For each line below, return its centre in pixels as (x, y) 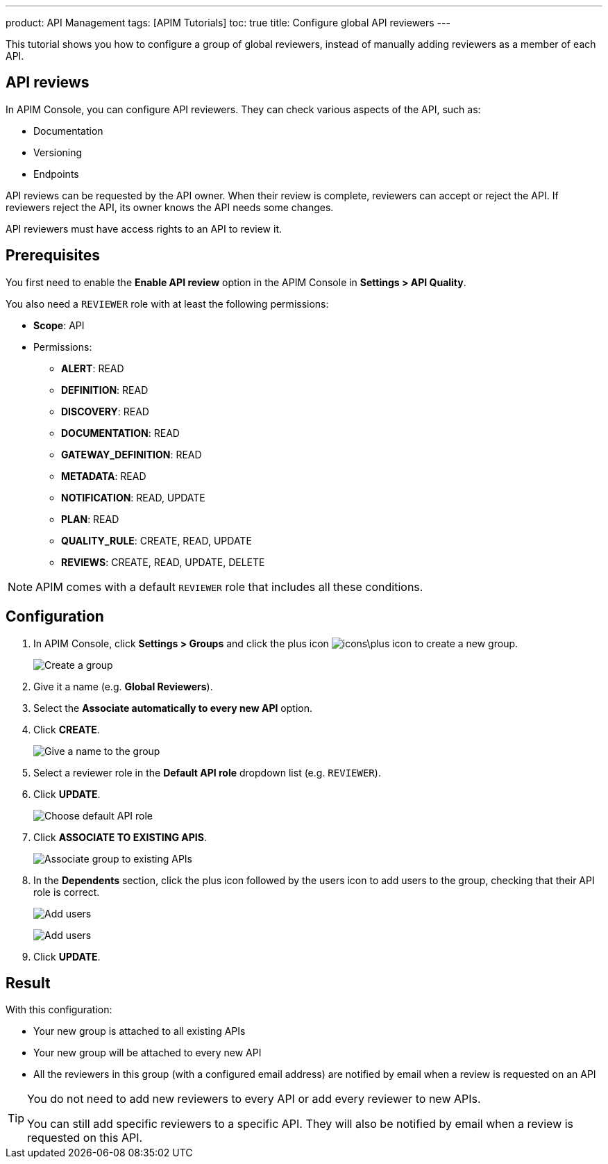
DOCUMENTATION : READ (120, 433)
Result (28, 983)
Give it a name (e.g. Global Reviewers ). (123, 686)
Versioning (58, 152)
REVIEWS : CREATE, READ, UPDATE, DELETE (163, 562)
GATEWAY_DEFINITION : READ (132, 454)
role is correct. (67, 892)
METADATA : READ (104, 476)
